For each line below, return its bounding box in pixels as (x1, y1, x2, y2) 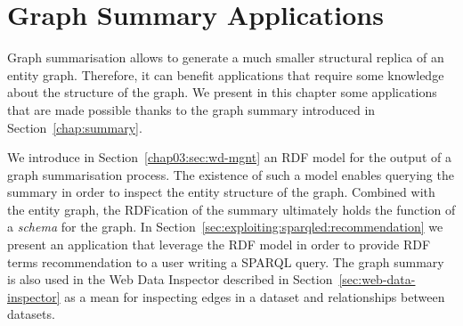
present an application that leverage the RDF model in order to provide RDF (7, 235, 431, 254)
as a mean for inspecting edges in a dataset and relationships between (64, 287, 445, 306)
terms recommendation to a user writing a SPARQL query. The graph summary (7, 252, 444, 271)
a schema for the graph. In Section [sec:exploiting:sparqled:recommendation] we (7, 217, 443, 236)
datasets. (7, 305, 55, 323)
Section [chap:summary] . (7, 118, 142, 136)
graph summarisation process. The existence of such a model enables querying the (7, 165, 454, 183)
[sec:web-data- (338, 270, 416, 289)
